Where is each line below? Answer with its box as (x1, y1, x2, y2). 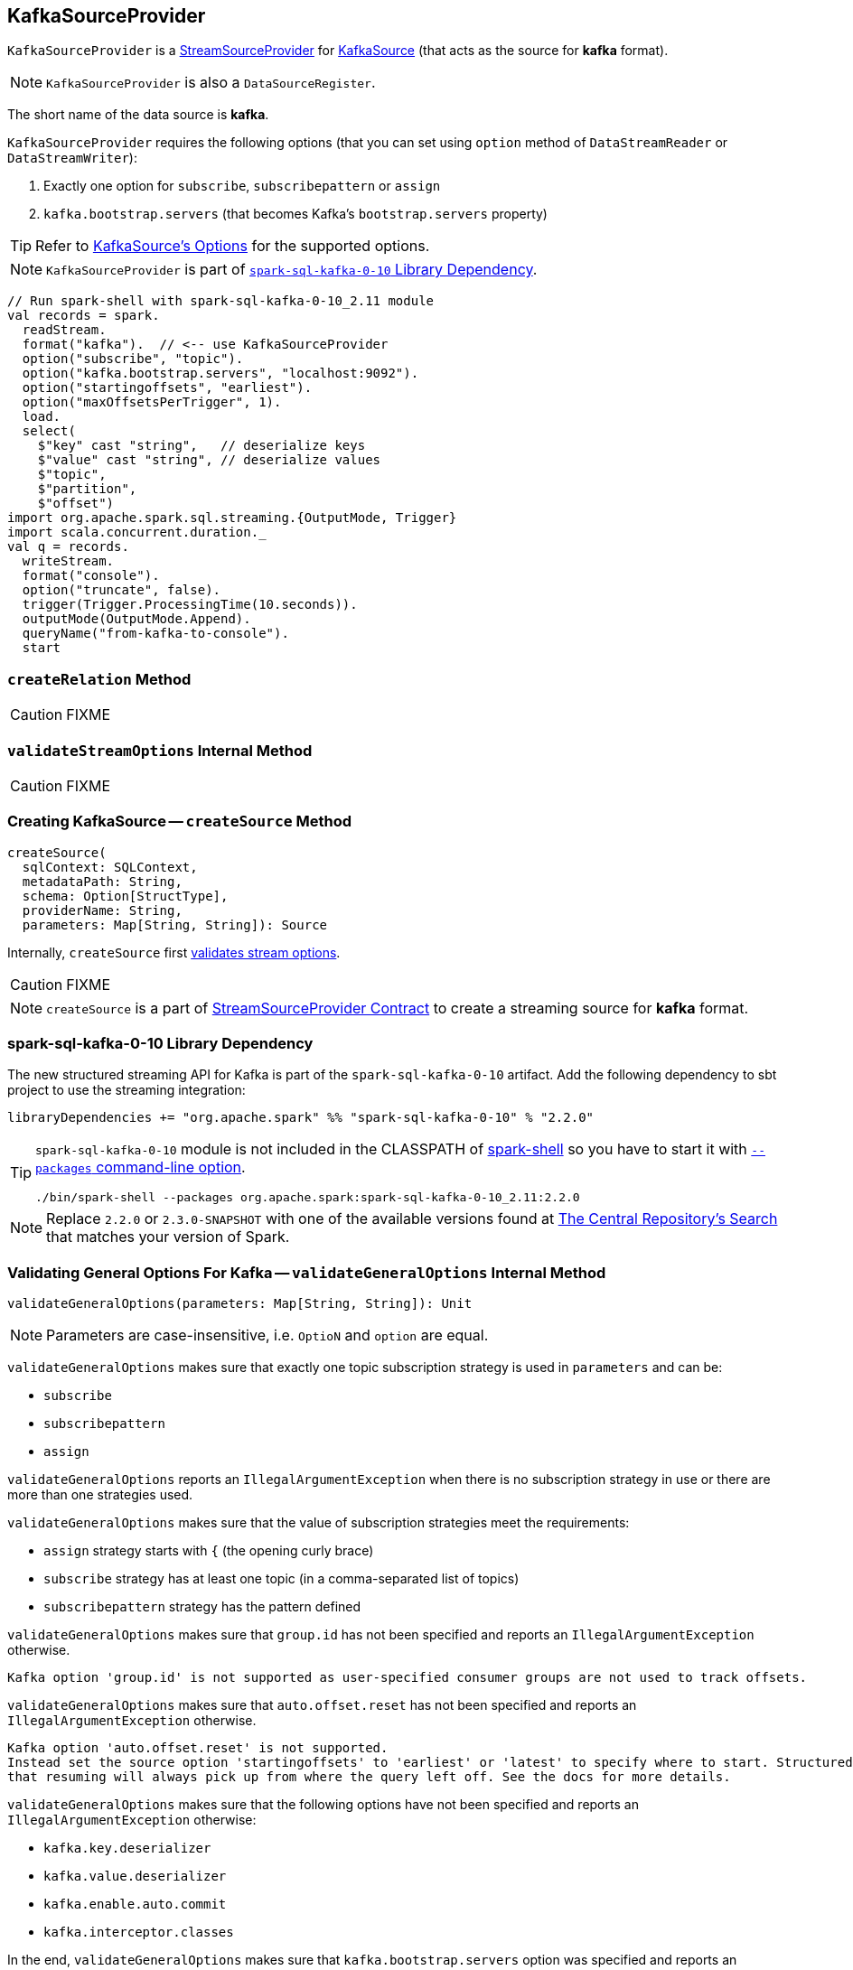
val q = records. (7, 539, 129, 555)
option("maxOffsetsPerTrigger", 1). (22, 395, 282, 410)
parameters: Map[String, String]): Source (22, 917, 328, 932)
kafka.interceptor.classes (43, 1925, 234, 1940)
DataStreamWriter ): (7, 150, 137, 166)
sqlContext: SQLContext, (22, 859, 198, 874)
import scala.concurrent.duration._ (7, 525, 267, 540)
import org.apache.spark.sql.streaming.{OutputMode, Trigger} (7, 510, 457, 526)
